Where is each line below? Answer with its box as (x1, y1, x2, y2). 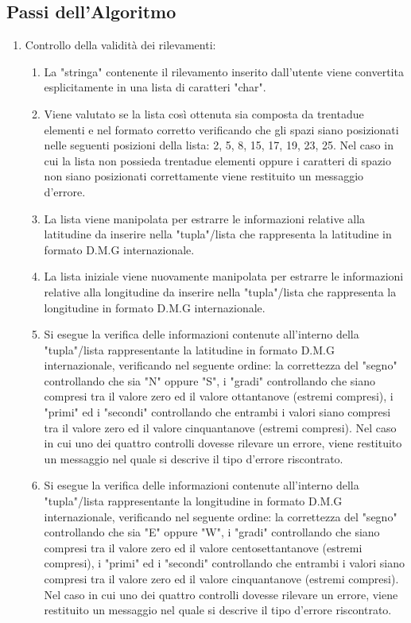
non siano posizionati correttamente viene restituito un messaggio (44, 168, 364, 184)
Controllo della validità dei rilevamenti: (25, 37, 216, 53)
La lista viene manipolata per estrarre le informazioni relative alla (44, 210, 366, 226)
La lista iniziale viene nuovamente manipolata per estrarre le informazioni (44, 268, 404, 284)
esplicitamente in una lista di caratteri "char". (44, 79, 266, 95)
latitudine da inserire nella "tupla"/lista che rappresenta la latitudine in (44, 226, 392, 242)
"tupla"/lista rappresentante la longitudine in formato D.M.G (44, 493, 343, 509)
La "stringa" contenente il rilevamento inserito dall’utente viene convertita (44, 63, 404, 79)
